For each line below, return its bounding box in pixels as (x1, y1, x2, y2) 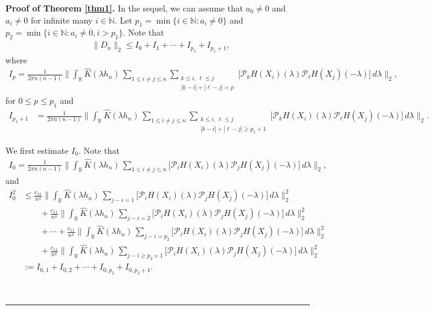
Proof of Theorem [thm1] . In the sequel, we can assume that (5, 2, 243, 14)
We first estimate (5, 144, 69, 156)
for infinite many (30, 13, 93, 26)
